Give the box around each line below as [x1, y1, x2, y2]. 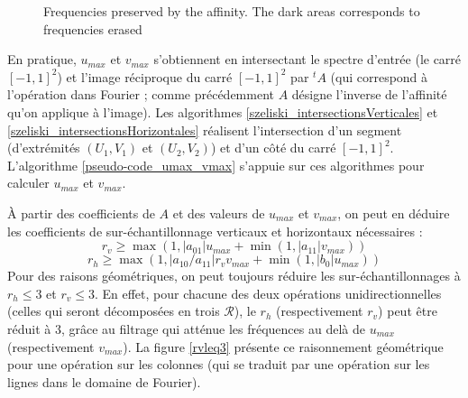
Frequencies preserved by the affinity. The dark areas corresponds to [43, 2, 420, 20]
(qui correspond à [330, 67, 428, 86]
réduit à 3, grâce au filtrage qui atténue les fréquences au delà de [7, 319, 365, 338]
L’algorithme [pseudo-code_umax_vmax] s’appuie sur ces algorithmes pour [7, 155, 425, 174]
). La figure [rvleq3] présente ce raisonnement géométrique [123, 337, 444, 356]
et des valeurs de [172, 203, 265, 222]
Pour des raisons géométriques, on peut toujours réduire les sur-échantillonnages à [7, 266, 461, 285]
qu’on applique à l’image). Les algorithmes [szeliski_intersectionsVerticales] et [7, 102, 438, 121]
